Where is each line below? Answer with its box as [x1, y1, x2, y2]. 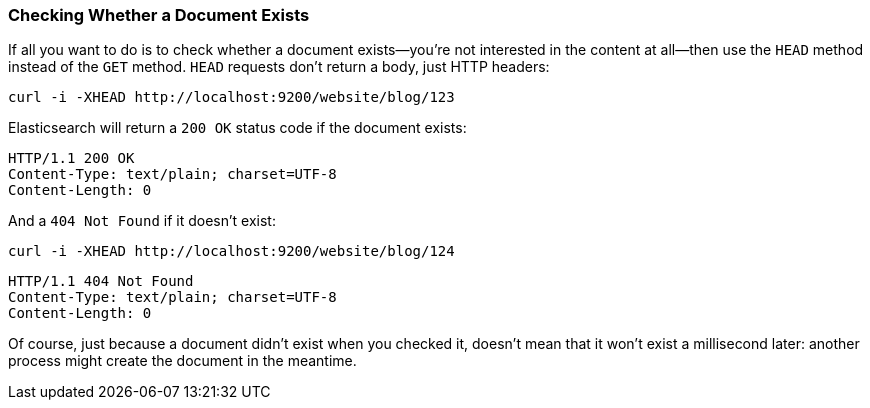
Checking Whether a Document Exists [8, 5, 310, 25]
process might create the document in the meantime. [8, 352, 357, 370]
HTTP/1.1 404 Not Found [8, 273, 194, 290]
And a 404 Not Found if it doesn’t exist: [8, 212, 276, 230]
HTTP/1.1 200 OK [8, 150, 135, 167]
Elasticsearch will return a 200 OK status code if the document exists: [8, 119, 467, 137]
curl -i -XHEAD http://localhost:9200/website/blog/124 [8, 243, 455, 260]
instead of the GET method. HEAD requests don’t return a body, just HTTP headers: [8, 58, 550, 76]
